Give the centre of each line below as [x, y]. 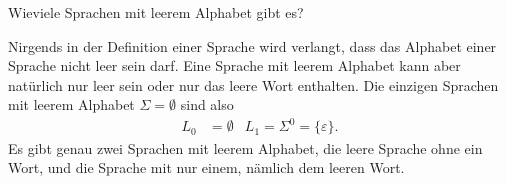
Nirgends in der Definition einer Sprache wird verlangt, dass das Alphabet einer [252, 45]
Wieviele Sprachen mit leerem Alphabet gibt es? [156, 12]
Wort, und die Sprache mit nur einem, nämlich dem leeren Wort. [206, 167]
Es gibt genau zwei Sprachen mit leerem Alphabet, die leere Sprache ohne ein [245, 147]
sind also [207, 104]
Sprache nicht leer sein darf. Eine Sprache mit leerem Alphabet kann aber [234, 65]
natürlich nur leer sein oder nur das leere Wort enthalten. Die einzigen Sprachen [253, 84]
